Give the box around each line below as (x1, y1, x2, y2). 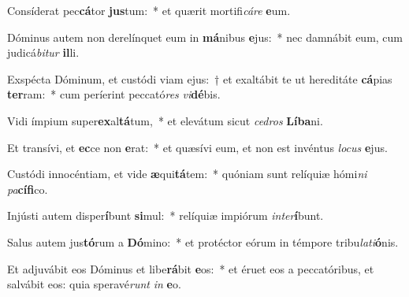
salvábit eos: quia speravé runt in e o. (7, 276, 181, 292)
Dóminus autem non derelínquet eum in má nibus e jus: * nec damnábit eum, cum (7, 28, 403, 45)
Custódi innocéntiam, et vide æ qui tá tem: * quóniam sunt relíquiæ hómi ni (7, 165, 367, 182)
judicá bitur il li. (7, 44, 80, 61)
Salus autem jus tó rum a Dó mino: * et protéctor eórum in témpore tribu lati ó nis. (7, 233, 399, 250)
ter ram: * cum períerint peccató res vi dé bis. (7, 86, 221, 102)
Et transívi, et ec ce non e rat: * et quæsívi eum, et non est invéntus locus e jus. (7, 139, 388, 155)
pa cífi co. (7, 180, 48, 197)
